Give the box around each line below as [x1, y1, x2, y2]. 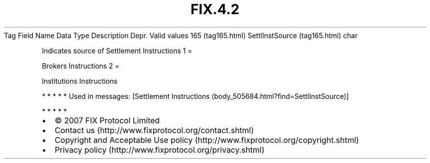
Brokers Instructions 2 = [42, 61, 120, 70]
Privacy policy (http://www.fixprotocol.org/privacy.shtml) [54, 144, 265, 155]
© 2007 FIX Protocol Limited [54, 115, 160, 125]
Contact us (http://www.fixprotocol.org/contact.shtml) [54, 125, 254, 135]
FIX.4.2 [190, 1, 240, 18]
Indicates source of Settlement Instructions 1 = [42, 46, 192, 55]
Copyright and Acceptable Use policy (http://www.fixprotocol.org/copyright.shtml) [54, 135, 359, 145]
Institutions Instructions [42, 76, 118, 85]
